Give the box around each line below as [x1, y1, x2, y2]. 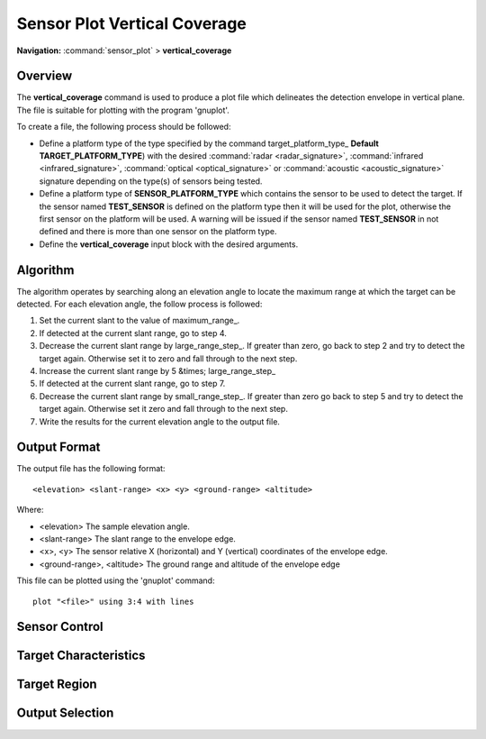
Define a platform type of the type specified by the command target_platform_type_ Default [39, 138, 380, 149]
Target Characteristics [16, 648, 146, 663]
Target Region [16, 677, 98, 692]
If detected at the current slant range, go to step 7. [39, 379, 226, 389]
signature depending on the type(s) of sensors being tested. [39, 176, 263, 187]
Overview [16, 68, 73, 84]
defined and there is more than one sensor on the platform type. [39, 226, 278, 237]
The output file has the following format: [16, 463, 166, 474]
